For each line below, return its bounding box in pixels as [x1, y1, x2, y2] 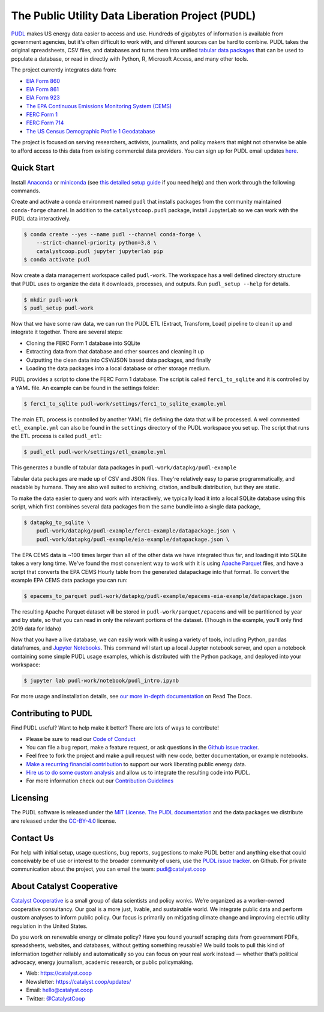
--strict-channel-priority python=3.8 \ [36, 239, 157, 246]
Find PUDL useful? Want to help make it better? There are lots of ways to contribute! [11, 724, 219, 731]
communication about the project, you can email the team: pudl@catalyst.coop [11, 865, 206, 873]
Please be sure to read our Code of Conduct [26, 735, 136, 742]
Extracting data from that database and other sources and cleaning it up [26, 348, 205, 355]
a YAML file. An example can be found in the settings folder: [11, 384, 160, 391]
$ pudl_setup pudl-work [23, 305, 94, 311]
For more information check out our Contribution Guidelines [26, 777, 174, 784]
